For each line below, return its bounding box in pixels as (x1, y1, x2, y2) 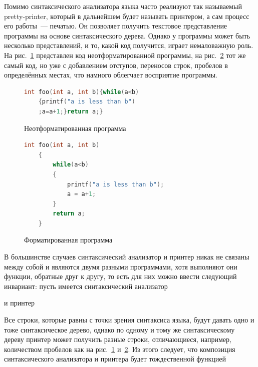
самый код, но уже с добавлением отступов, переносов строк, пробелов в (4, 59, 228, 70)
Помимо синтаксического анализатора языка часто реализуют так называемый (4, 1, 242, 11)
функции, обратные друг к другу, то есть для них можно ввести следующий (4, 271, 237, 281)
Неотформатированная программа (24, 122, 126, 133)
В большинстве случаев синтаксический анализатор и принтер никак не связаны (4, 251, 249, 262)
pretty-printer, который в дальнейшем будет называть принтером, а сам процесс (4, 10, 249, 21)
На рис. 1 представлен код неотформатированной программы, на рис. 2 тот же (4, 49, 246, 60)
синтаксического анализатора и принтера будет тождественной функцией (4, 353, 226, 364)
